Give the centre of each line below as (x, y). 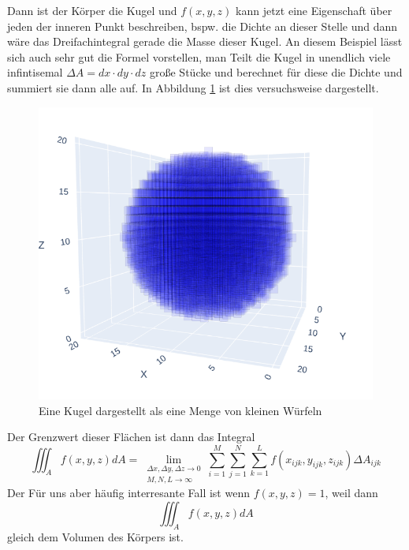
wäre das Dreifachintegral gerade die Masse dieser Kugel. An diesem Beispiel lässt (205, 41)
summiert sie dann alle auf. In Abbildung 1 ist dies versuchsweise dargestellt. (193, 87)
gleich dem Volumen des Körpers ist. (95, 536)
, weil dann (351, 493)
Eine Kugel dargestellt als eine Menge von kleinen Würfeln (180, 410)
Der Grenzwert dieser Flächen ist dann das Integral (131, 437)
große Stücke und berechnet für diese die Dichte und (276, 72)
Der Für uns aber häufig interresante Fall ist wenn (128, 493)
